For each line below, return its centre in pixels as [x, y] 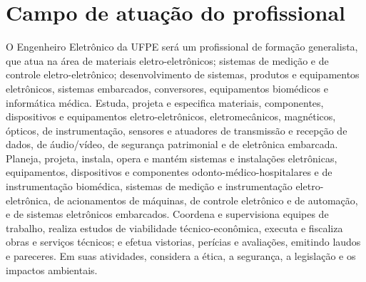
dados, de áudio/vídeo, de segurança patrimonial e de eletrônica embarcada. [172, 144]
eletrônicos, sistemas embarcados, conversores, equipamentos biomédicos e [167, 88]
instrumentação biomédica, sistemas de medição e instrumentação [149, 186]
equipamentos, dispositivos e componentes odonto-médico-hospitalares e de [169, 172]
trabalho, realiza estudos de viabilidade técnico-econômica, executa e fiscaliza [174, 228]
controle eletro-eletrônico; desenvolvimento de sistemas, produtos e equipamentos [183, 74]
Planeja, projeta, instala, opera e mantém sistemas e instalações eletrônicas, [172, 158]
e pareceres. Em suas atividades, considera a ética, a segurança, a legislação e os [181, 256]
